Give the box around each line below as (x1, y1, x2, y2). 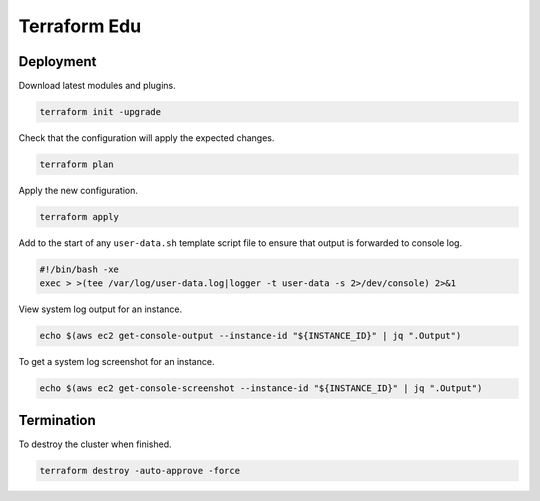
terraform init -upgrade (39, 106, 162, 118)
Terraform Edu (18, 15, 142, 37)
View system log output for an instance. (18, 303, 183, 315)
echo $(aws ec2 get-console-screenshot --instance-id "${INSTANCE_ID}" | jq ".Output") (39, 383, 483, 394)
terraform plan (39, 159, 114, 170)
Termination (18, 411, 97, 429)
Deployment (18, 53, 97, 70)
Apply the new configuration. (18, 185, 139, 196)
